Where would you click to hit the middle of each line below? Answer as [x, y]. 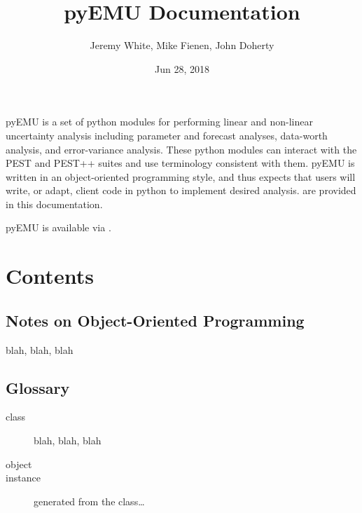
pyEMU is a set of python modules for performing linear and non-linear [159, 122]
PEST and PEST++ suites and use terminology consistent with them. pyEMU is [180, 163]
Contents [50, 276]
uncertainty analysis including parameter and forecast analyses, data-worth [167, 135]
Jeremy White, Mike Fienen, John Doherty [182, 45]
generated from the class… [89, 501]
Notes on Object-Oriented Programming [155, 320]
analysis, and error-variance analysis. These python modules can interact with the [181, 149]
